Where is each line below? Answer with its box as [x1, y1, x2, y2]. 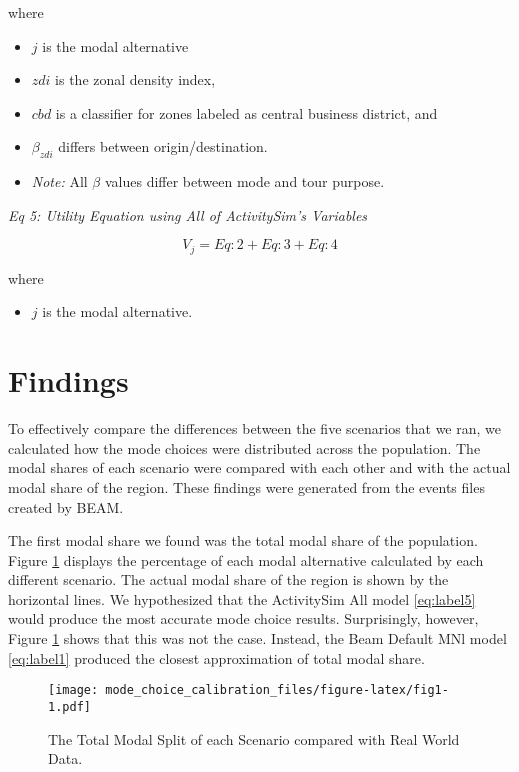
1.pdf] [48, 699, 91, 714]
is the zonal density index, [55, 69, 216, 90]
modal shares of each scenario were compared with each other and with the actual [8, 457, 511, 478]
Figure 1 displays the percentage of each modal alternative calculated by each [8, 549, 484, 570]
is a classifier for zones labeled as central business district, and [55, 102, 438, 123]
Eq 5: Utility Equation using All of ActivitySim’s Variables [8, 204, 368, 225]
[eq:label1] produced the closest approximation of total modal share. [8, 647, 425, 668]
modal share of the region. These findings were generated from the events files [8, 476, 485, 497]
